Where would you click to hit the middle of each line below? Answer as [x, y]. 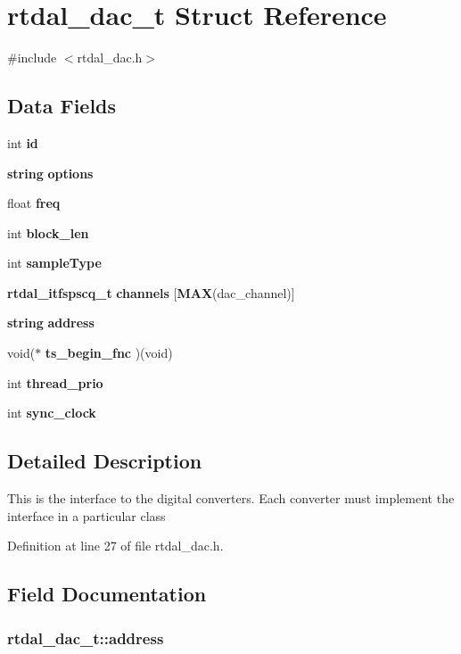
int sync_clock [52, 413]
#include [32, 58]
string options [50, 173]
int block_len [48, 232]
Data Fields [62, 106]
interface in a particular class [86, 515]
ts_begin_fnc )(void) [109, 353]
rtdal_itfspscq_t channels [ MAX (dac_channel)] [151, 292]
